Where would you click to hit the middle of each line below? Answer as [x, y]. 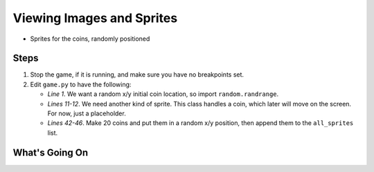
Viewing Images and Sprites [95, 18]
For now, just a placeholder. [87, 113]
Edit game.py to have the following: [81, 84]
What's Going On [51, 152]
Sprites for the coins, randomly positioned [90, 39]
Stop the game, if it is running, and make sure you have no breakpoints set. [137, 75]
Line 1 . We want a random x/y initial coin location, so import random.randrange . [163, 94]
